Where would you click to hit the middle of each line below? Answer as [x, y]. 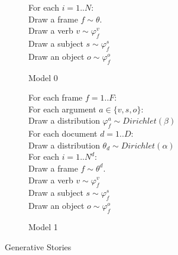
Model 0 [43, 77]
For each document [63, 133]
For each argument [62, 109]
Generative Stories [38, 246]
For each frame [56, 97]
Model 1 [43, 226]
